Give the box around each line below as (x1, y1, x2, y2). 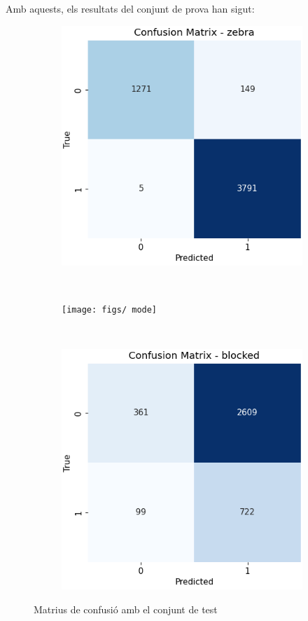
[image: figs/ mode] (62, 305, 157, 315)
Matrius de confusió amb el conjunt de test (34, 601, 218, 616)
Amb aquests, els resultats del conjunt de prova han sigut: (6, 1, 255, 15)
